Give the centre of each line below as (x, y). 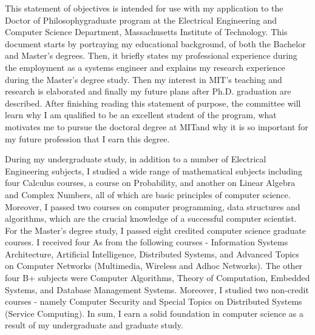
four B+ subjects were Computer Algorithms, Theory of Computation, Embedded (157, 278)
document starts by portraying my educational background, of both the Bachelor (155, 43)
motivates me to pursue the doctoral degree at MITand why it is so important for (157, 126)
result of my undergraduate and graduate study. (94, 325)
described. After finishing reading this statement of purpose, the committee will (153, 103)
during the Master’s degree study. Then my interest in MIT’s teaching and (144, 79)
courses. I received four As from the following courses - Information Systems (147, 242)
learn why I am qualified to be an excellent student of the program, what (141, 115)
